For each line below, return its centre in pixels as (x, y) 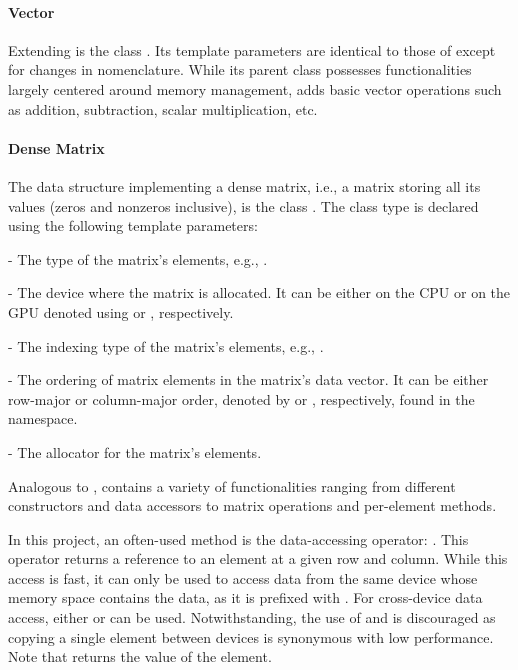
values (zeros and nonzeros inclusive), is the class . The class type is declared (243, 205)
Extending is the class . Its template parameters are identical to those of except (252, 49)
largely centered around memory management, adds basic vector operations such (255, 88)
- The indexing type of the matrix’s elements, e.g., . (166, 345)
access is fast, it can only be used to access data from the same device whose (243, 577)
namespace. (43, 418)
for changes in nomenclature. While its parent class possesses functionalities (240, 69)
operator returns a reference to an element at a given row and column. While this (258, 558)
